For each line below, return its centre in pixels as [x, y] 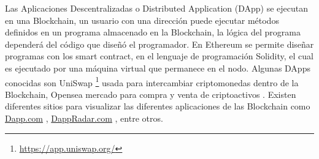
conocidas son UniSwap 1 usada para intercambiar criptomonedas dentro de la [152, 81]
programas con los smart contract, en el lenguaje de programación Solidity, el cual [159, 56]
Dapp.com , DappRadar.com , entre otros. [84, 118]
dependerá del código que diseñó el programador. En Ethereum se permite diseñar [159, 44]
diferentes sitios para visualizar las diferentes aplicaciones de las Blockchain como [158, 106]
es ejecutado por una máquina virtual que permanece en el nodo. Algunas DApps [158, 68]
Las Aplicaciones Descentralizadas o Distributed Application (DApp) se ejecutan [157, 8]
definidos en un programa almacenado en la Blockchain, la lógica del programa [153, 32]
